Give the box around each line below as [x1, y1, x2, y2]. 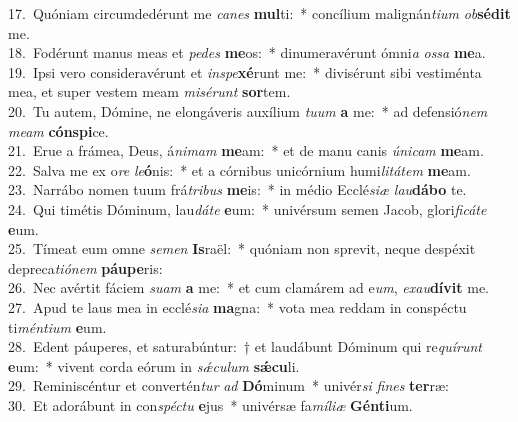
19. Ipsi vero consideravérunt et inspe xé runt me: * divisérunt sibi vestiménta [8, 61, 482, 82]
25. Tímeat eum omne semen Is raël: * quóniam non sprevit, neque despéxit [8, 238, 476, 259]
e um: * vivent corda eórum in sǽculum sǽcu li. [8, 355, 300, 376]
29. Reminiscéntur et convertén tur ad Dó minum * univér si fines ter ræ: [8, 375, 449, 396]
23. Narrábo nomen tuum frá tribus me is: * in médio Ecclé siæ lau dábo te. [8, 179, 467, 200]
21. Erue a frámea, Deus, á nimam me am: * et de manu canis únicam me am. [8, 140, 484, 161]
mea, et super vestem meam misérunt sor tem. [8, 81, 291, 102]
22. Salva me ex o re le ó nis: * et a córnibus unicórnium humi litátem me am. [8, 159, 471, 180]
